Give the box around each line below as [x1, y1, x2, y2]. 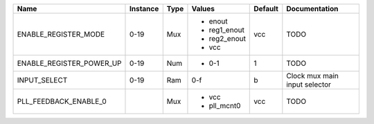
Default [253, 4, 278, 13]
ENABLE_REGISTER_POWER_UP [17, 59, 122, 68]
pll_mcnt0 [208, 101, 241, 110]
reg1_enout [208, 25, 245, 35]
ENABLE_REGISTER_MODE [17, 30, 105, 39]
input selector [286, 80, 332, 89]
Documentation [286, 4, 339, 13]
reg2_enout [208, 34, 246, 43]
